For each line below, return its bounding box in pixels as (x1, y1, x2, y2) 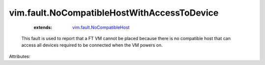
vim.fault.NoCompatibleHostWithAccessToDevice (9, 7, 219, 18)
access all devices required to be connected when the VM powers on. (21, 42, 163, 48)
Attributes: (9, 53, 30, 59)
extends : (33, 24, 53, 30)
